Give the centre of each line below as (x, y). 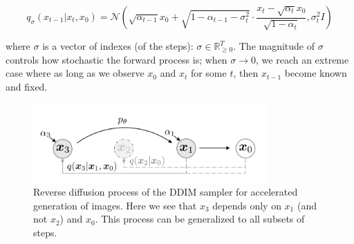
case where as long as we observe (75, 73)
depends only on (247, 205)
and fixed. (27, 86)
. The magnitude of (274, 46)
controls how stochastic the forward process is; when (117, 59)
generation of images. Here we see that (115, 205)
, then (246, 73)
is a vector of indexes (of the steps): (118, 46)
